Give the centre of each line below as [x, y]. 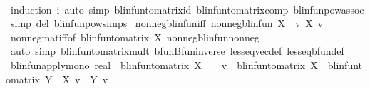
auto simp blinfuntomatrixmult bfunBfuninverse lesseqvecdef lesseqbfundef [177, 51]
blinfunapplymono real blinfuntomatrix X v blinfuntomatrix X [164, 64]
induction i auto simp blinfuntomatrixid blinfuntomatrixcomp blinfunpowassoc [187, 9]
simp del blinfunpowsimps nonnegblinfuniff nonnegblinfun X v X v [167, 23]
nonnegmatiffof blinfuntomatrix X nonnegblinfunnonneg [135, 37]
